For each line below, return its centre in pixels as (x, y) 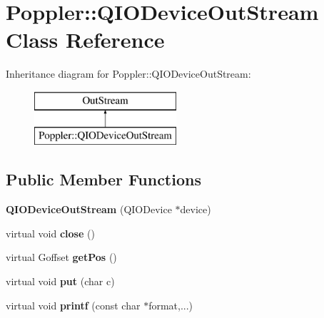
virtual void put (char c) (60, 281)
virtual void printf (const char (73, 305)
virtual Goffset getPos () (61, 257)
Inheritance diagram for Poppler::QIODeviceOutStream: (128, 74)
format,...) (171, 305)
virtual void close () (50, 233)
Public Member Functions (103, 179)
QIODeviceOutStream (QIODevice (89, 209)
